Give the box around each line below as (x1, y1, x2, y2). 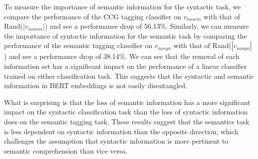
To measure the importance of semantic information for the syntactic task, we (4, 1, 241, 11)
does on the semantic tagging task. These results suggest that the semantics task (4, 116, 250, 126)
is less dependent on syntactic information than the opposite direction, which (4, 126, 239, 136)
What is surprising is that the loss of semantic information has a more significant (4, 97, 251, 107)
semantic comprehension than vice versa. (4, 145, 128, 156)
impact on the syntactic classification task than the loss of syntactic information (4, 106, 248, 117)
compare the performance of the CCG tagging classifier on (4, 11, 181, 21)
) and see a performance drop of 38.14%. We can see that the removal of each (4, 51, 240, 61)
